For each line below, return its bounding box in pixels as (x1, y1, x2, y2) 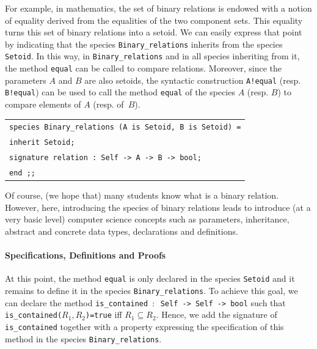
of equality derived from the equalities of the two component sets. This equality (5, 13, 303, 26)
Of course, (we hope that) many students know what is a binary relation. (5, 189, 279, 202)
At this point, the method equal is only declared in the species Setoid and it (5, 272, 295, 285)
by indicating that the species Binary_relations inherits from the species (5, 37, 283, 50)
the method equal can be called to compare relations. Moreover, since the (5, 62, 282, 75)
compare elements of (5, 98, 81, 111)
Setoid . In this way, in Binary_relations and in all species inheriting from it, (5, 50, 300, 62)
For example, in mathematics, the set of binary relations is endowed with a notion (5, 2, 312, 14)
